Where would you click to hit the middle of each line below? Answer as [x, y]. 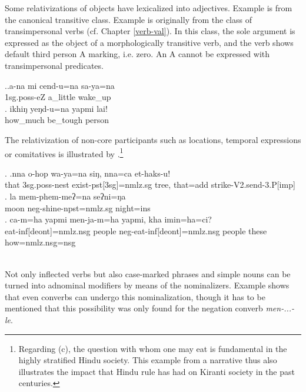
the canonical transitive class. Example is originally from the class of [128, 19]
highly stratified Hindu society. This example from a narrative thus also [148, 360]
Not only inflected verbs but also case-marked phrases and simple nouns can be [148, 273]
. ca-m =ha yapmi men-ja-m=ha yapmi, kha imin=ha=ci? [108, 219]
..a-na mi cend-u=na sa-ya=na [60, 85]
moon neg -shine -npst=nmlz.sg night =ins [78, 207]
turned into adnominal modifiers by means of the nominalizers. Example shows [147, 285]
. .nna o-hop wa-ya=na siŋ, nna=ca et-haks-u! [88, 173]
